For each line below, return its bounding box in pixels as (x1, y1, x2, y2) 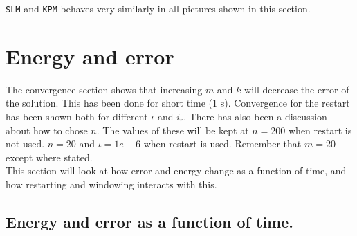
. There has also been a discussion (183, 109, 327, 123)
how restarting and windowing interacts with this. (6, 176, 217, 191)
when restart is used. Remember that (143, 136, 302, 151)
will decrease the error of (244, 82, 349, 96)
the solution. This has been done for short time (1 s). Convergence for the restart (6, 96, 350, 110)
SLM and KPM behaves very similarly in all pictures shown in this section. (6, 1, 311, 15)
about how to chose (6, 122, 88, 137)
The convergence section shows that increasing (6, 82, 203, 96)
